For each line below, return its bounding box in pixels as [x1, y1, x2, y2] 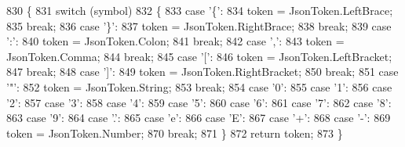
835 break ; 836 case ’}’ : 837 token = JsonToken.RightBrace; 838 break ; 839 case [6, 17, 392, 34]
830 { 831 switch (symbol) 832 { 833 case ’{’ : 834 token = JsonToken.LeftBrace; [6, 2, 393, 18]
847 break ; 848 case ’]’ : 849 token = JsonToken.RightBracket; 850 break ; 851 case [6, 63, 399, 80]
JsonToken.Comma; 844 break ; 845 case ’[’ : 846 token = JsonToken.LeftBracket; [6, 48, 392, 64]
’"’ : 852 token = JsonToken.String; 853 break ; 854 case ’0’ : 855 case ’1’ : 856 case [6, 78, 392, 95]
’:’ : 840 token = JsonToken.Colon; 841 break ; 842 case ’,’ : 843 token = [6, 33, 345, 49]
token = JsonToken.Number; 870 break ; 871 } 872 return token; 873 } [6, 124, 343, 141]
